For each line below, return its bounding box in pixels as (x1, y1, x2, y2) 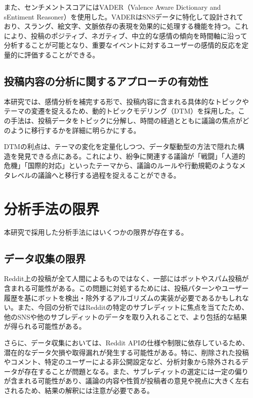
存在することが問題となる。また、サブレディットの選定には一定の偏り (24, 366, 249, 376)
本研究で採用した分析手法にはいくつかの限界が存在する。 (4, 227, 188, 237)
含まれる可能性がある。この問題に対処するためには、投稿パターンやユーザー (4, 283, 249, 293)
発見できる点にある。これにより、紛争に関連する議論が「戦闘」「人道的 (17, 151, 245, 161)
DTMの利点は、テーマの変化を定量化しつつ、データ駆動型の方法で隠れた (4, 141, 238, 152)
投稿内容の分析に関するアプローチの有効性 (4, 73, 208, 88)
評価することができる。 (24, 49, 99, 59)
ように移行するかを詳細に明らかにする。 (10, 125, 141, 135)
